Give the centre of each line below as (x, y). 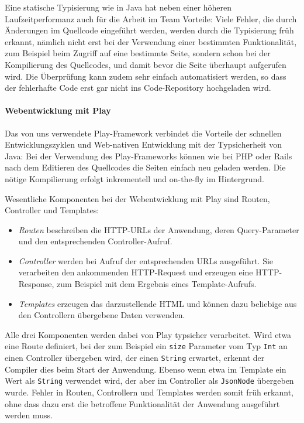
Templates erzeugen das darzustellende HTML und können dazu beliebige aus (158, 303)
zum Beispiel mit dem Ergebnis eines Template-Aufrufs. (157, 284)
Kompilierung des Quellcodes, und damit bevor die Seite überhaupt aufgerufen (146, 64)
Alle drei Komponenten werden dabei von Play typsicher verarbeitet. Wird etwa (148, 334)
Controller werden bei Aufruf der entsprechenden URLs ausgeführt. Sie (146, 260)
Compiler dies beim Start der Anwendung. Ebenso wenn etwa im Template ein (146, 369)
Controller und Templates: (52, 210)
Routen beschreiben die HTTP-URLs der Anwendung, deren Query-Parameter (159, 229)
